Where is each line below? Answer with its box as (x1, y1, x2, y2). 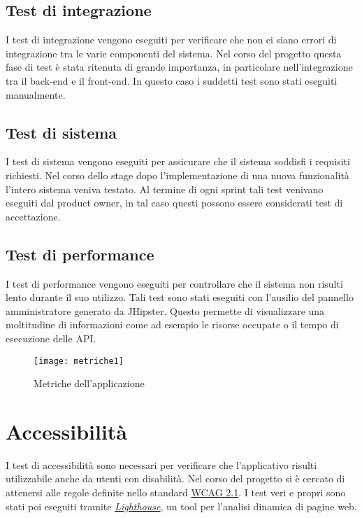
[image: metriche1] (34, 356, 124, 366)
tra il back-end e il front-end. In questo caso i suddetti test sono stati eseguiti (6, 73, 338, 87)
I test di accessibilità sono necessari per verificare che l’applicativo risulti (6, 457, 317, 472)
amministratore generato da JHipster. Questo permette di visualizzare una (6, 303, 325, 318)
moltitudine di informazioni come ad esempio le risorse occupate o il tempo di (6, 317, 339, 332)
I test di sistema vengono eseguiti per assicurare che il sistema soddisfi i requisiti (6, 154, 350, 169)
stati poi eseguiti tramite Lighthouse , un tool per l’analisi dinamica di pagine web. (6, 498, 357, 513)
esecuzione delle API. (6, 330, 96, 345)
